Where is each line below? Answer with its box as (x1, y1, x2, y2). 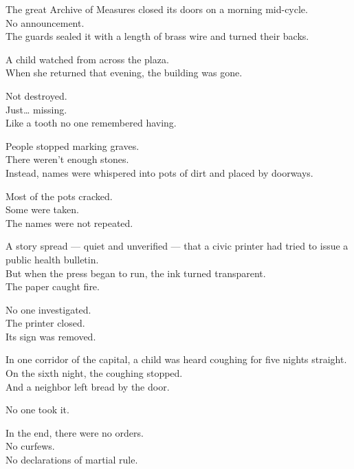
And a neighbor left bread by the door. (5, 379, 170, 393)
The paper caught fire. (5, 279, 100, 294)
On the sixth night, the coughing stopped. (5, 366, 183, 380)
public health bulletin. (5, 252, 99, 266)
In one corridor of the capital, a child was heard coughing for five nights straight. (5, 352, 347, 367)
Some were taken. (5, 202, 79, 217)
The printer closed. (5, 316, 85, 330)
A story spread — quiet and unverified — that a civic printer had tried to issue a (5, 239, 349, 253)
